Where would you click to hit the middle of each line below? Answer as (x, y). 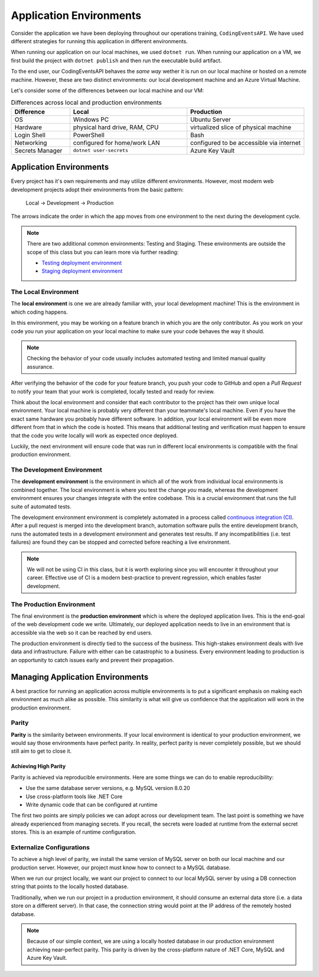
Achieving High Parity (38, 766)
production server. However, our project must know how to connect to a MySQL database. (121, 868)
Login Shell (30, 135)
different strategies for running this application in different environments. (100, 41)
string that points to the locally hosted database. (70, 886)
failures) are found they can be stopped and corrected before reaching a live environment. (121, 542)
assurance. (40, 366)
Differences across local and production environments (86, 102)
